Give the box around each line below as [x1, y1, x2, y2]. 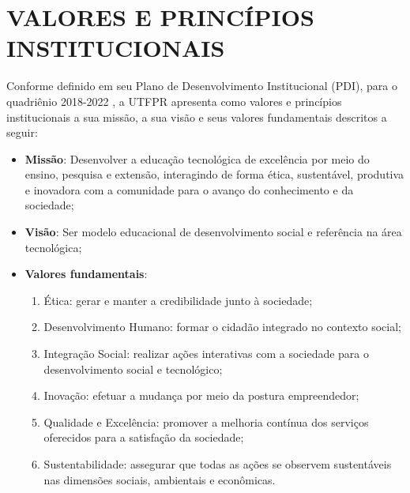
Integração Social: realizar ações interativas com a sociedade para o [43, 345, 370, 362]
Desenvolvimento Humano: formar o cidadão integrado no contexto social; [43, 318, 401, 335]
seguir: [6, 124, 38, 141]
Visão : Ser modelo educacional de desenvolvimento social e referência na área [24, 224, 402, 240]
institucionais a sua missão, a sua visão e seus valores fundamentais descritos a [6, 108, 387, 125]
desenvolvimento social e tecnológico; [43, 360, 223, 377]
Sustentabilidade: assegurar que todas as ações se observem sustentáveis [43, 456, 392, 472]
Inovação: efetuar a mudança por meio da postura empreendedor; [43, 387, 359, 404]
